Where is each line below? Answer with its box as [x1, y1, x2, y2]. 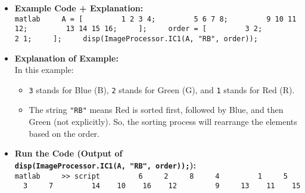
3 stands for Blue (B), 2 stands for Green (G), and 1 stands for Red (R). [29, 83, 295, 96]
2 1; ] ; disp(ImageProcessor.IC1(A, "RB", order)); [14, 34, 258, 43]
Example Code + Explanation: [14, 2, 144, 14]
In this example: [14, 63, 74, 76]
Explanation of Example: [14, 51, 119, 64]
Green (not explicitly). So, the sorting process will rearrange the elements [29, 115, 297, 128]
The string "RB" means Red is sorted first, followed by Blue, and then [29, 103, 284, 116]
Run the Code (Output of [14, 147, 123, 160]
